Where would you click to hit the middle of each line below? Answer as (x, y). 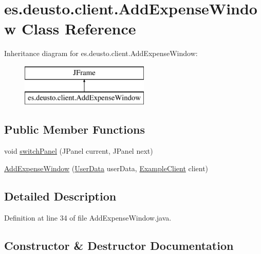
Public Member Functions (74, 129)
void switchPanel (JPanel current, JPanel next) (79, 151)
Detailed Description (60, 196)
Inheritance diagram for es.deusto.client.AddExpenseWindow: (101, 53)
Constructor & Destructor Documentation (119, 245)
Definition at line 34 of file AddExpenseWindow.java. (88, 217)
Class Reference (79, 29)
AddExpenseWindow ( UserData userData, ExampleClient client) (106, 168)
